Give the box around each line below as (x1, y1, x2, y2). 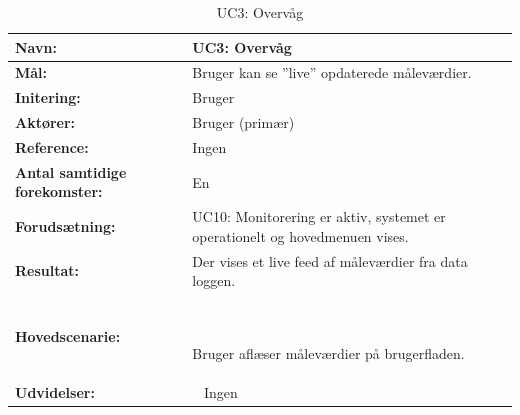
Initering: (15, 87, 81, 108)
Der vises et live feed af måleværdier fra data (192, 250, 468, 271)
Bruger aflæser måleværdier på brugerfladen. (192, 342, 465, 363)
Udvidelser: (15, 381, 95, 402)
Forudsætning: (15, 216, 116, 237)
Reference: (15, 136, 89, 157)
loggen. (192, 270, 236, 291)
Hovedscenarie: (15, 325, 121, 346)
